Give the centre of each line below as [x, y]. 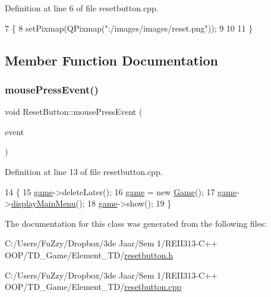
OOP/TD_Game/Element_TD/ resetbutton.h [89, 254]
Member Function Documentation [112, 60]
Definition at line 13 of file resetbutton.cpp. [84, 171]
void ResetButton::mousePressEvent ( [74, 112]
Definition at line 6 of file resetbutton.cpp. [82, 8]
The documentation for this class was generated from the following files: [136, 223]
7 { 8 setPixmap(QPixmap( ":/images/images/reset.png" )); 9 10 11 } [129, 28]
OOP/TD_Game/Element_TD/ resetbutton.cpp [93, 287]
